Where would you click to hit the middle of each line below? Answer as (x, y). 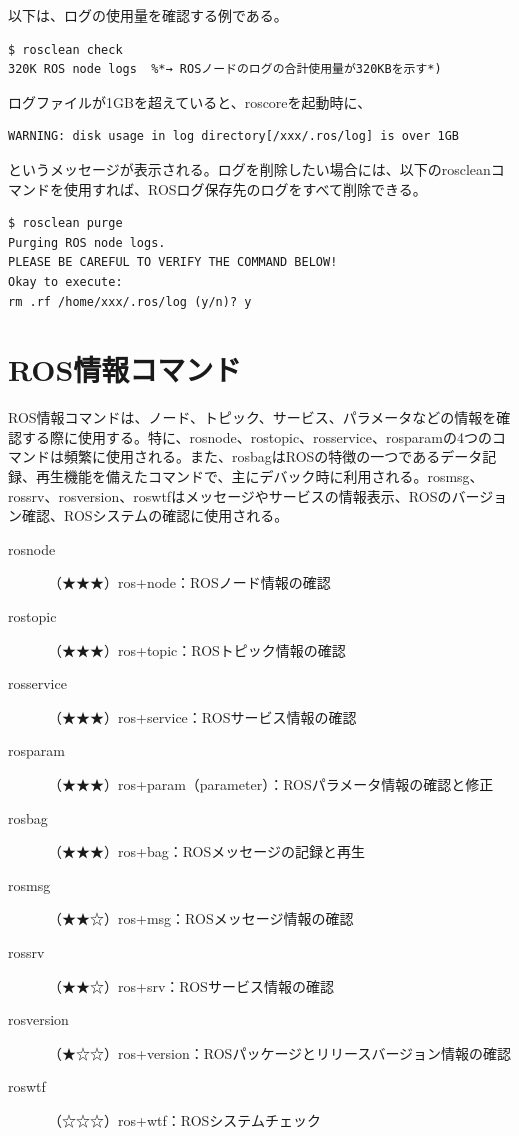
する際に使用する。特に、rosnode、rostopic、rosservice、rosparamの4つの (256, 436)
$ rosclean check (65, 49)
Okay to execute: (65, 281)
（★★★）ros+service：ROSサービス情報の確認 (202, 716)
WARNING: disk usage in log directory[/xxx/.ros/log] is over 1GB (234, 136)
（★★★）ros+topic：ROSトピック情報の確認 (197, 649)
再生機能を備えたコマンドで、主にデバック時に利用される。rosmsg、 (259, 476)
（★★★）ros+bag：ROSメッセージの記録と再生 (206, 851)
